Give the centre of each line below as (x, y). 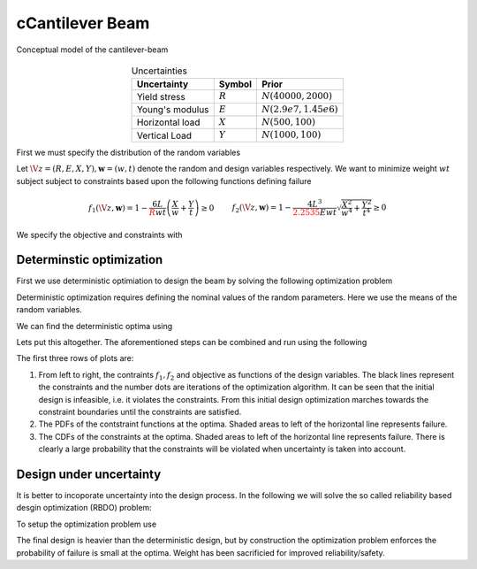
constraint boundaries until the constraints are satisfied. (140, 411)
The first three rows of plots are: (75, 358)
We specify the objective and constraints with (99, 235)
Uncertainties (159, 71)
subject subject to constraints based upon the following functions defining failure (164, 181)
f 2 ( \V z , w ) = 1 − (261, 209)
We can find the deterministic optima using (95, 326)
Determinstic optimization (90, 260)
